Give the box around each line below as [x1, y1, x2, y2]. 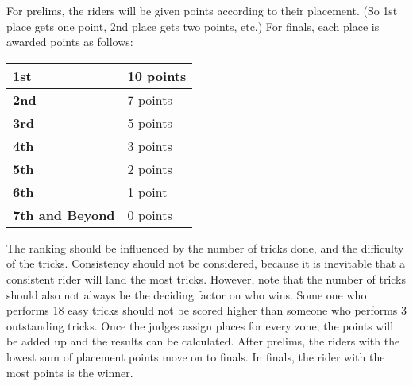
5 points [127, 113, 172, 132]
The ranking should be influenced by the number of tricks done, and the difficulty [6, 239, 404, 256]
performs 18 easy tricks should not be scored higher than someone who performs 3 [6, 302, 407, 318]
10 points [127, 66, 187, 85]
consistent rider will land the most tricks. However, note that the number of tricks [6, 270, 407, 287]
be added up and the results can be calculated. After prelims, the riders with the [6, 333, 400, 349]
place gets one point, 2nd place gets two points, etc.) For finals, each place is [6, 17, 380, 34]
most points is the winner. [6, 364, 133, 380]
